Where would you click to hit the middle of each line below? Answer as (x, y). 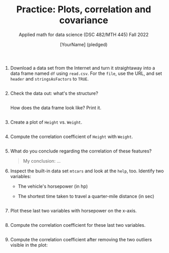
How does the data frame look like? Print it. (56, 108)
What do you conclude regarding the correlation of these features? (81, 151)
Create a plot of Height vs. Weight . (46, 122)
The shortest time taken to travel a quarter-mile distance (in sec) (86, 196)
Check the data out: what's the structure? (54, 93)
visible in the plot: (29, 245)
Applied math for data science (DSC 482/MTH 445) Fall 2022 (84, 34)
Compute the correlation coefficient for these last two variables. (78, 225)
